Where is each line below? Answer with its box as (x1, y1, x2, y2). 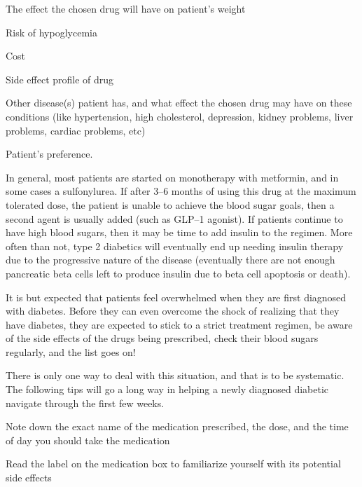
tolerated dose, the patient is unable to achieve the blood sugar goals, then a (6, 197, 335, 212)
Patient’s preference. (6, 146, 93, 161)
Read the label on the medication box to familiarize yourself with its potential (6, 456, 341, 471)
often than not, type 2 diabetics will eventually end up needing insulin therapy (6, 238, 344, 253)
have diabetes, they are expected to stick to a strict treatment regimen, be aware (6, 317, 353, 331)
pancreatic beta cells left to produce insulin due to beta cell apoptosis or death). (6, 266, 351, 280)
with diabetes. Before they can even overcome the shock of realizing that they (6, 303, 340, 318)
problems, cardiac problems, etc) (6, 123, 146, 137)
